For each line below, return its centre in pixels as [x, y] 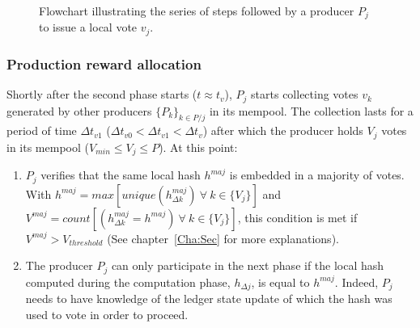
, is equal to [280, 282]
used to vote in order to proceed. [107, 314]
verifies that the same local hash [121, 175]
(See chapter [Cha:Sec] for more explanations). [223, 238]
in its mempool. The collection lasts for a [311, 110]
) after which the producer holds [283, 130]
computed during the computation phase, [128, 282]
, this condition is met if [297, 217]
